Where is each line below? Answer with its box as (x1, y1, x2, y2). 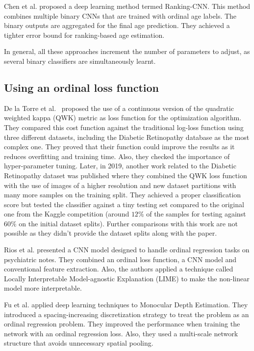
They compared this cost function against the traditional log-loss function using (4, 122, 244, 132)
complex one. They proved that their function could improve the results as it (4, 141, 235, 152)
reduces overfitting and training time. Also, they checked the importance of (4, 151, 230, 161)
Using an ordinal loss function (4, 80, 159, 95)
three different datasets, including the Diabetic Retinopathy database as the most (4, 132, 250, 142)
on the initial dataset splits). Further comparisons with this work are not (19, 218, 238, 228)
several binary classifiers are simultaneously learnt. (4, 55, 156, 66)
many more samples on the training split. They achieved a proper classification (4, 189, 241, 200)
